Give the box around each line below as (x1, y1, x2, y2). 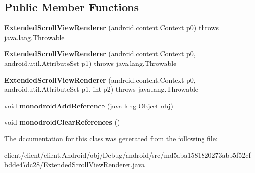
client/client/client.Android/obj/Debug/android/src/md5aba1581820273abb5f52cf (4, 150, 251, 160)
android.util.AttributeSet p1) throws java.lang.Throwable (4, 58, 177, 68)
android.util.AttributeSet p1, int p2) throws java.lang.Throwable (4, 84, 199, 94)
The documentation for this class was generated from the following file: (4, 133, 218, 143)
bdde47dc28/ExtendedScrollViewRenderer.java (4, 159, 145, 170)
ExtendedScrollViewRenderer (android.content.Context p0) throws (4, 22, 219, 33)
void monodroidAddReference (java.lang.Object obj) (4, 100, 174, 110)
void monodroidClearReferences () (4, 117, 120, 127)
